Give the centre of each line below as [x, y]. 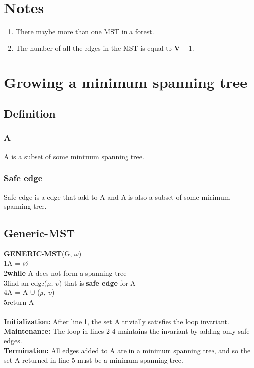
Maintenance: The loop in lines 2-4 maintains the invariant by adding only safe [127, 331]
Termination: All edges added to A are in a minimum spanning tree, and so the [127, 350]
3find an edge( [26, 282]
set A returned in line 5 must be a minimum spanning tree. [94, 360]
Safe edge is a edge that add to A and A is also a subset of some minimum [117, 196]
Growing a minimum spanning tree [126, 82]
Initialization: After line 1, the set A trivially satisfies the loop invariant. [117, 321]
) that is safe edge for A [97, 282]
